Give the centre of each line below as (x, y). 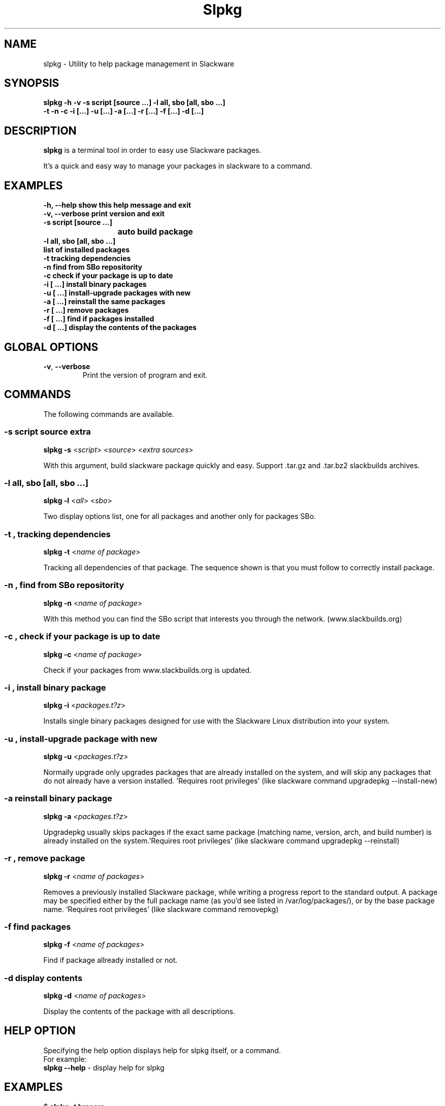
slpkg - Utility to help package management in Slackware (139, 63)
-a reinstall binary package (58, 799)
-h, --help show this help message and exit (117, 205)
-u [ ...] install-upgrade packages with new (117, 293)
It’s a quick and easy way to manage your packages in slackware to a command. (178, 166)
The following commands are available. (109, 414)
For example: (65, 1059)
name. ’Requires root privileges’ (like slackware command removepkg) (161, 909)
